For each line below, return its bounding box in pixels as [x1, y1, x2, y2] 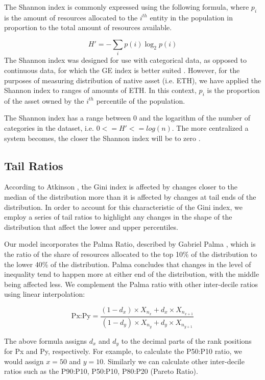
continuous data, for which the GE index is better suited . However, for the [4, 64, 240, 75]
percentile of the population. [96, 95, 185, 106]
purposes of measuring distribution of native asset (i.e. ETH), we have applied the [4, 75, 261, 85]
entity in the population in [150, 12, 233, 22]
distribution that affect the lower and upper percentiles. [4, 221, 178, 232]
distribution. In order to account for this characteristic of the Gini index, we [4, 201, 243, 212]
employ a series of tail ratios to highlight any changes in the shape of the [4, 211, 232, 222]
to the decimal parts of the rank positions [121, 335, 252, 346]
